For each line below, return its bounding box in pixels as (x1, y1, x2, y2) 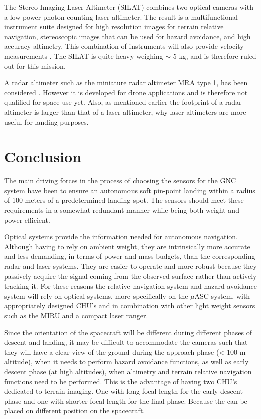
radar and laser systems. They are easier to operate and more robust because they (4, 261, 257, 271)
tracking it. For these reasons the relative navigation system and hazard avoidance (4, 281, 257, 291)
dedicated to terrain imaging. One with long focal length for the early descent (4, 386, 243, 396)
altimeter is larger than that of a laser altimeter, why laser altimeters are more (4, 106, 246, 117)
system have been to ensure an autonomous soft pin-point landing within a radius (4, 185, 255, 195)
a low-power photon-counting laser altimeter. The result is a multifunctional (4, 11, 238, 22)
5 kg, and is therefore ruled (173, 50, 256, 61)
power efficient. (4, 214, 50, 225)
